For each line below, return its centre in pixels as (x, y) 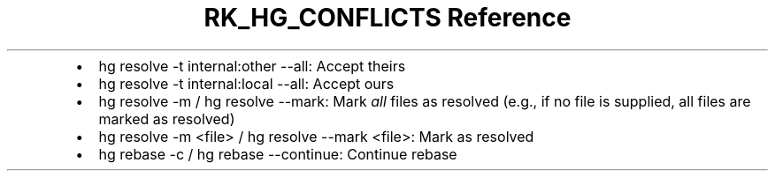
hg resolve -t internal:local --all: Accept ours (246, 83)
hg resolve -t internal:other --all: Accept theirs (252, 66)
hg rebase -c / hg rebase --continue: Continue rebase (278, 154)
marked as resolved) (167, 119)
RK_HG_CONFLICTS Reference (387, 18)
